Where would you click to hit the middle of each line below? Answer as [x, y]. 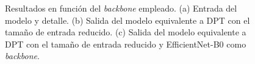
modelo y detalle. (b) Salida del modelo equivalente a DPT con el [127, 20]
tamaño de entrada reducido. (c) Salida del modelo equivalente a [126, 32]
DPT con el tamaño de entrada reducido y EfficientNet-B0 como [126, 44]
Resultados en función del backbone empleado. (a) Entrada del [121, 8]
